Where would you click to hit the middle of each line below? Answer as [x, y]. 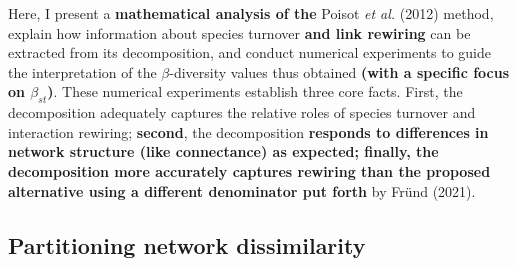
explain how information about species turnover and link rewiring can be [239, 32]
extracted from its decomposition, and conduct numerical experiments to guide [249, 52]
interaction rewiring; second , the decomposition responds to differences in [248, 131]
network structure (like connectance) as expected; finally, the [223, 151]
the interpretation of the [82, 71]
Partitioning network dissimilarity [187, 244]
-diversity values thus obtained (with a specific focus [339, 71]
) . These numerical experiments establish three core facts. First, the [255, 91]
